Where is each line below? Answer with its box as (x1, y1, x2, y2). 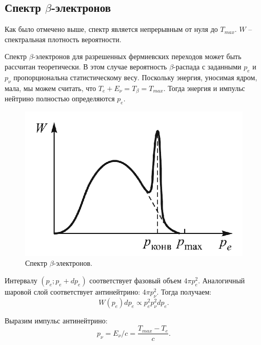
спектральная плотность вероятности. (5, 33, 122, 44)
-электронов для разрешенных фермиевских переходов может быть (33, 51, 242, 62)
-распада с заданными (173, 61, 242, 71)
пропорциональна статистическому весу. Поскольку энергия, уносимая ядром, (13, 71, 257, 82)
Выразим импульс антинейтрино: (5, 315, 108, 325)
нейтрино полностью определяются (5, 93, 115, 104)
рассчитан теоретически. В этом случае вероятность (5, 61, 167, 71)
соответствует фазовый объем (89, 275, 182, 286)
